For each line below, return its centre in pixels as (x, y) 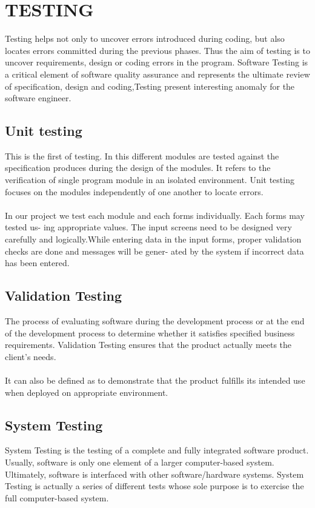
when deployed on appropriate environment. (87, 392)
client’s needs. (31, 356)
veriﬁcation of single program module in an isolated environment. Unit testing (150, 180)
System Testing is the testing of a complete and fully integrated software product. (157, 450)
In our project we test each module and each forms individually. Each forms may (155, 215)
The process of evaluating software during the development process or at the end (155, 321)
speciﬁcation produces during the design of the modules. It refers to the (138, 168)
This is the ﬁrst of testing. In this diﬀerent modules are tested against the (142, 155)
